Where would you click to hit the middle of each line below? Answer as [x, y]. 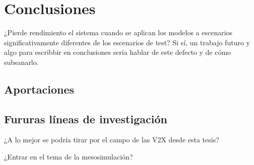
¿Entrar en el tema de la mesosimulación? [69, 157]
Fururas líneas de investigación [86, 118]
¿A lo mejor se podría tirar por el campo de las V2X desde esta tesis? [112, 140]
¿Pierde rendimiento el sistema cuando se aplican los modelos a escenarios [118, 32]
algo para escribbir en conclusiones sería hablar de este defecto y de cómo [118, 52]
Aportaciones [39, 89]
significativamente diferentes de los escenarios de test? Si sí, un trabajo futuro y [127, 42]
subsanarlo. [21, 62]
